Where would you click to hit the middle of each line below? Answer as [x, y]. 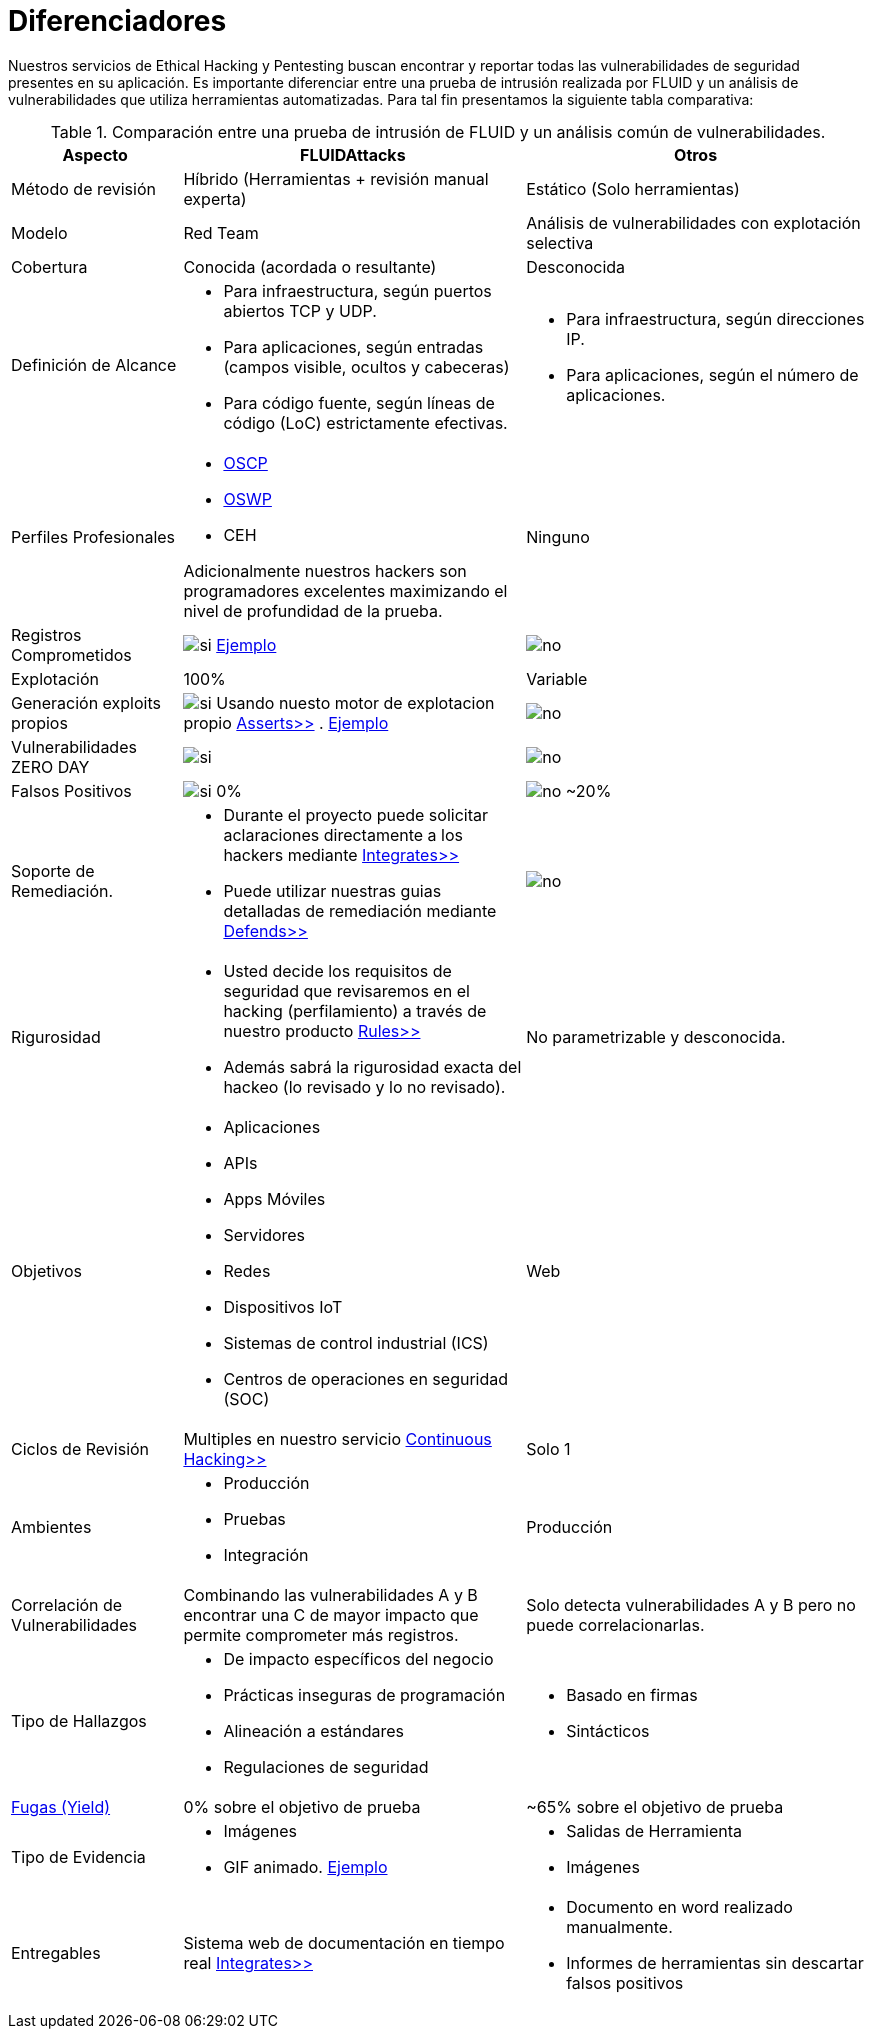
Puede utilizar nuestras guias [332, 890]
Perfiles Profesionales [93, 536]
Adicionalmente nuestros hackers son [325, 570]
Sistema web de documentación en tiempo [344, 1942]
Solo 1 [548, 1448]
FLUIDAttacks [352, 154]
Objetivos [47, 1270]
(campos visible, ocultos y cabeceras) [366, 366]
